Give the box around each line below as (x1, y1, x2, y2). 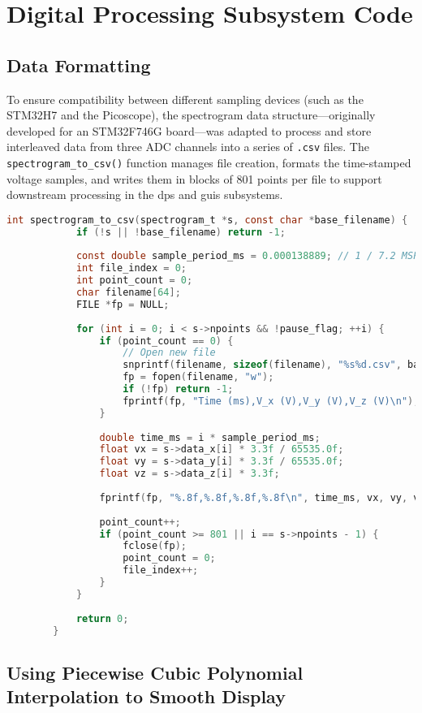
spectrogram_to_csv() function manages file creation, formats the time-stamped (6, 154, 411, 171)
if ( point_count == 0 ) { (99, 335, 234, 347)
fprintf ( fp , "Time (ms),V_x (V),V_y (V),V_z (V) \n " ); (123, 395, 420, 407)
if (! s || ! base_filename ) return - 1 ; (75, 226, 286, 238)
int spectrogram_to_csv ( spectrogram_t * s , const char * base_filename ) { (6, 214, 408, 226)
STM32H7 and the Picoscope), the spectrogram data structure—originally (6, 106, 376, 123)
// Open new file (123, 347, 216, 359)
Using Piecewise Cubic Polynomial (6, 659, 304, 685)
